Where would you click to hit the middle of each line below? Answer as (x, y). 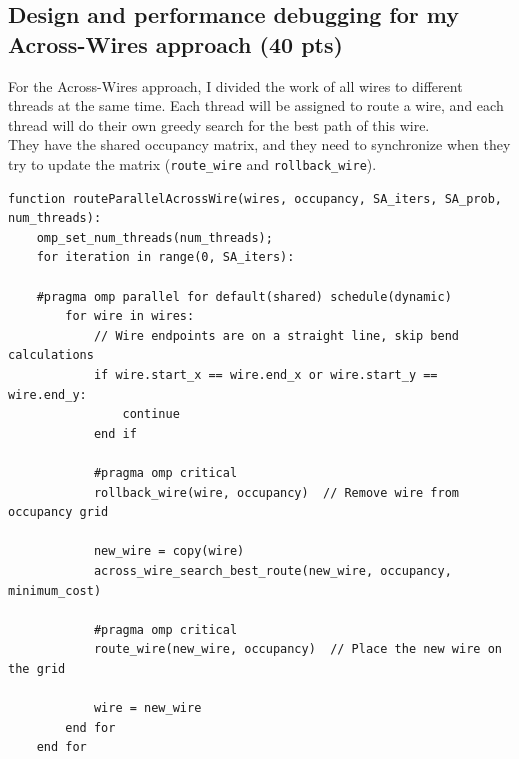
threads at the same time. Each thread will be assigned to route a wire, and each (256, 105)
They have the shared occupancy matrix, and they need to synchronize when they (259, 144)
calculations (51, 355)
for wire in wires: (130, 316)
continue (151, 414)
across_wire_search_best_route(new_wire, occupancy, (272, 570)
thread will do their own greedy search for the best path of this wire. (219, 124)
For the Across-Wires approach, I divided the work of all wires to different (235, 85)
